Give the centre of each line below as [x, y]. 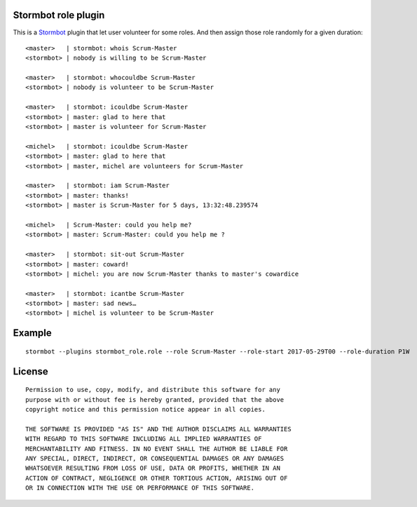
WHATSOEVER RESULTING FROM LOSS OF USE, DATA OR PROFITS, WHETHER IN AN [153, 468]
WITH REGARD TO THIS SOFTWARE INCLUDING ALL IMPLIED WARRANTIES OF [144, 439]
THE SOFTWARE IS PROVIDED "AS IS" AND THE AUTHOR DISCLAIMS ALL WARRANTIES [158, 429]
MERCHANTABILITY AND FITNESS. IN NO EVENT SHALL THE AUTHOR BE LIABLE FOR [157, 448]
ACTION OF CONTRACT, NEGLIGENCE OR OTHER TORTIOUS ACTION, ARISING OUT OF [157, 478]
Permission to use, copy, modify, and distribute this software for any [153, 390]
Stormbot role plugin [59, 15]
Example [32, 333]
